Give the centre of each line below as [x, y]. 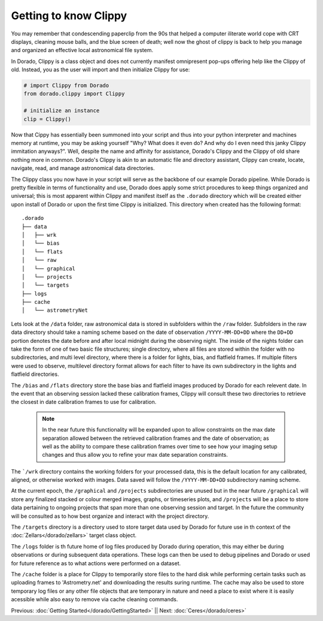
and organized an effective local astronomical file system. [82, 50]
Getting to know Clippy [69, 16]
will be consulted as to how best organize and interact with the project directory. [110, 516]
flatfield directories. [35, 374]
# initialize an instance [62, 111]
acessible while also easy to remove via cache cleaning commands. [95, 599]
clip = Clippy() [48, 119]
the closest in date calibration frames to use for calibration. [84, 402]
